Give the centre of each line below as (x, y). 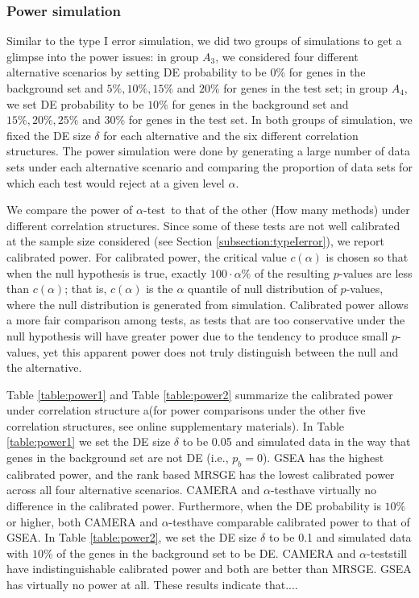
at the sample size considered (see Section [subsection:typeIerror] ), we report (195, 241)
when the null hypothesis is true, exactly (107, 272)
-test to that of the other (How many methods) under (277, 210)
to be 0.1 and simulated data (340, 537)
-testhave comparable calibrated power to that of (289, 521)
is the (160, 289)
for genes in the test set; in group (305, 88)
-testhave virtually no (324, 490)
